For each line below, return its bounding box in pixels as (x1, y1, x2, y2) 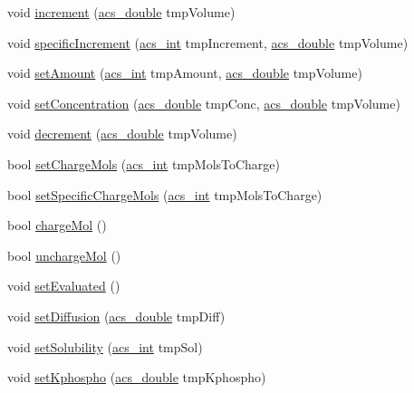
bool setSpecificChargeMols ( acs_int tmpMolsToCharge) (7, 185, 323, 204)
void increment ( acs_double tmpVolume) (7, 3, 236, 21)
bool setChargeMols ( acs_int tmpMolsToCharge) (7, 154, 281, 173)
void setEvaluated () (7, 276, 120, 295)
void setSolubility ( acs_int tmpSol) (7, 337, 203, 356)
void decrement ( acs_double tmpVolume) (7, 124, 237, 143)
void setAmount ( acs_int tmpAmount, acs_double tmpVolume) (7, 63, 362, 82)
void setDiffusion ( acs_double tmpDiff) (7, 306, 226, 325)
